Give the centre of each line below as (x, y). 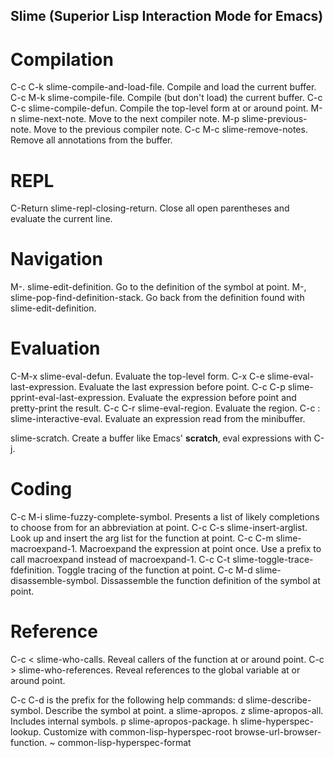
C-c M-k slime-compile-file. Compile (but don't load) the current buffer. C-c (166, 98)
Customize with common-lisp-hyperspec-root (138, 732)
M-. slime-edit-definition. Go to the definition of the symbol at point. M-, (158, 287)
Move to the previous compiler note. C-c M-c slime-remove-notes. (170, 130)
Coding (41, 489)
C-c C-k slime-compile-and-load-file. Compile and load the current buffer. (163, 87)
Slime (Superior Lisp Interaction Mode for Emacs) (167, 16)
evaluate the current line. (61, 219)
